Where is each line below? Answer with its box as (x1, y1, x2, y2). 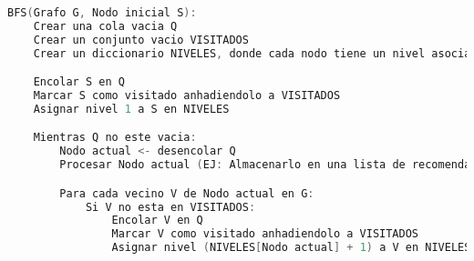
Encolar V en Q (111, 214, 203, 227)
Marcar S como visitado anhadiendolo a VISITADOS (33, 89, 341, 103)
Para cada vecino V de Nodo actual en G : (59, 186, 314, 200)
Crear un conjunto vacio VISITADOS (33, 33, 249, 46)
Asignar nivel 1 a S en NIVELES (33, 102, 230, 115)
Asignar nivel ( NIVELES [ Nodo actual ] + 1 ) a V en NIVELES (111, 241, 471, 255)
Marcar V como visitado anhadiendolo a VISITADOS (111, 227, 419, 241)
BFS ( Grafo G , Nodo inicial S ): (7, 6, 197, 19)
